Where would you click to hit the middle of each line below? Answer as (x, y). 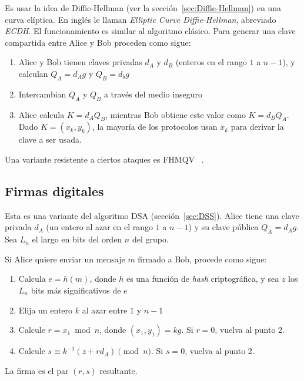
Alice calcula (41, 114)
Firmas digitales (54, 191)
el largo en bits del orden (77, 239)
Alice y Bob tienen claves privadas (80, 62)
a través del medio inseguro (153, 94)
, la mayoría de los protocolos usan (155, 127)
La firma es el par (37, 370)
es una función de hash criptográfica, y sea (203, 279)
